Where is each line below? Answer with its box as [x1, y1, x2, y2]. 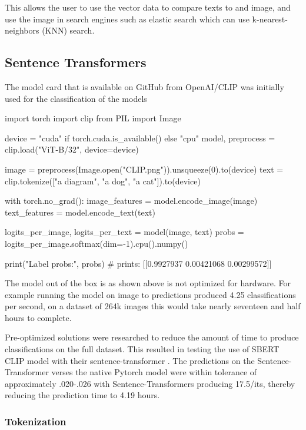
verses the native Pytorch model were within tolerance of [51, 366, 257, 378]
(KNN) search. [42, 24, 95, 37]
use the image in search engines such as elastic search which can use [5, 12, 250, 25]
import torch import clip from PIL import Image [5, 112, 181, 124]
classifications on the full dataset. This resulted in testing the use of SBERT [5, 343, 280, 355]
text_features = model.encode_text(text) [5, 206, 156, 218]
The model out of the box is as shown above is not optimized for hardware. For [5, 277, 291, 289]
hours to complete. [5, 311, 72, 323]
